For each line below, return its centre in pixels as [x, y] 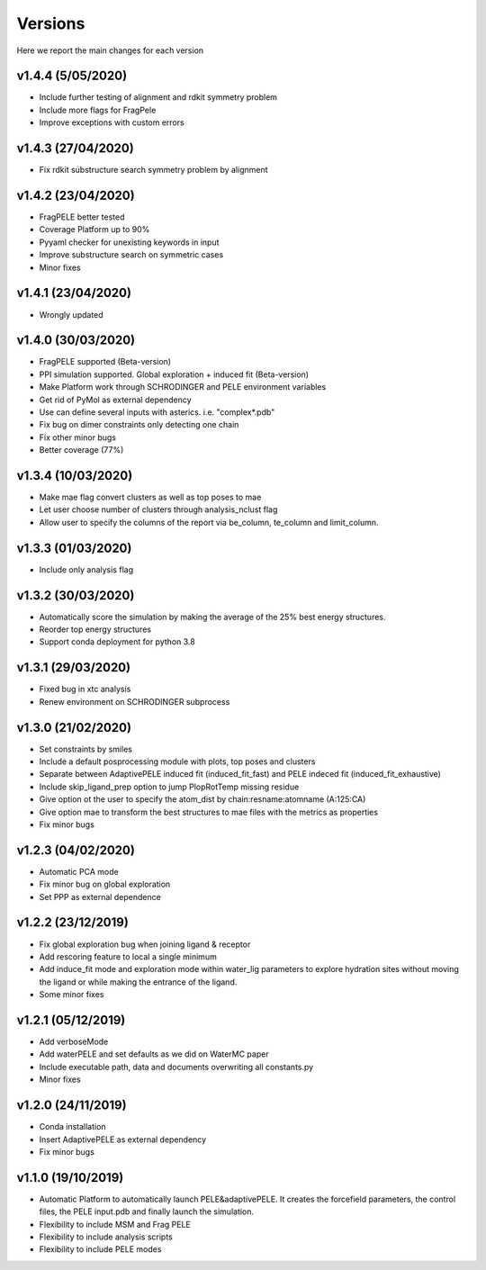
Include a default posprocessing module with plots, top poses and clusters [177, 761]
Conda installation [73, 1127]
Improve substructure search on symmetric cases [131, 255]
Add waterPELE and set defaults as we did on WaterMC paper [154, 1054]
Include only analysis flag [86, 569]
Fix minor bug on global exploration [105, 884]
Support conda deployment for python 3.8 [117, 642]
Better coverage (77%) [81, 450]
